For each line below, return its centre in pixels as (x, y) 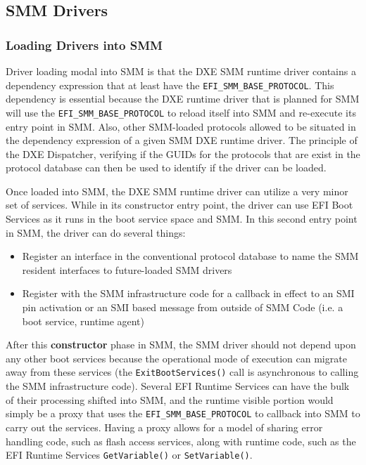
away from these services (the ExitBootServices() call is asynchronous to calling (182, 372)
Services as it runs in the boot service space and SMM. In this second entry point (182, 219)
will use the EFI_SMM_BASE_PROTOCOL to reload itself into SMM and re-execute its (181, 112)
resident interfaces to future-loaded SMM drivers (127, 269)
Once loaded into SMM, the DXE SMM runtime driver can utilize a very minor (177, 191)
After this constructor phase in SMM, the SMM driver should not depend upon (181, 345)
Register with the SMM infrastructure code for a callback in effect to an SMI (188, 293)
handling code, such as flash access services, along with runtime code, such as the (181, 441)
